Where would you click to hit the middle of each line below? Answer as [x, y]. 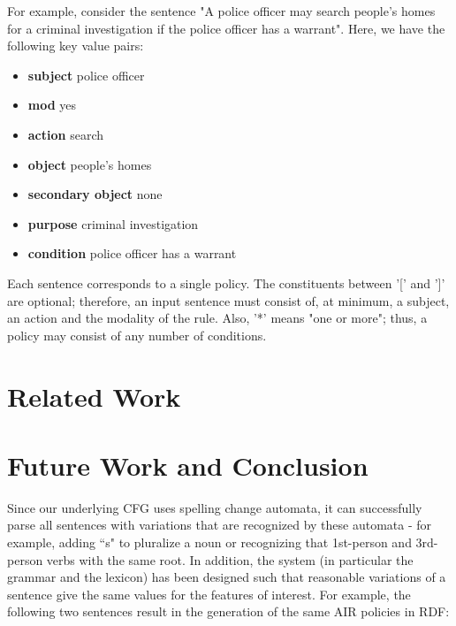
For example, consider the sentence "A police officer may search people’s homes [221, 11]
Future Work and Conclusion [188, 465]
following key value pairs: [76, 46]
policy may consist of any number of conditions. [137, 335]
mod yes [52, 105]
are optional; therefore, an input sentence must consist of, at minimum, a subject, [228, 300]
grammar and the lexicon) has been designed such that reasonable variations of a [227, 577]
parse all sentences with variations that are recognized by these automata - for [220, 525]
